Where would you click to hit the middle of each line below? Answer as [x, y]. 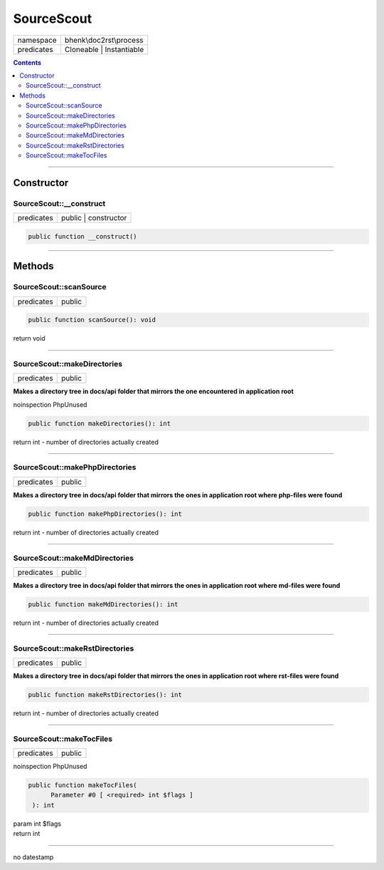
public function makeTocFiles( [83, 785]
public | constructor [94, 218]
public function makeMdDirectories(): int [103, 604]
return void [29, 338]
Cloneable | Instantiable [104, 49]
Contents [27, 62]
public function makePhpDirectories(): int [105, 514]
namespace [37, 40]
